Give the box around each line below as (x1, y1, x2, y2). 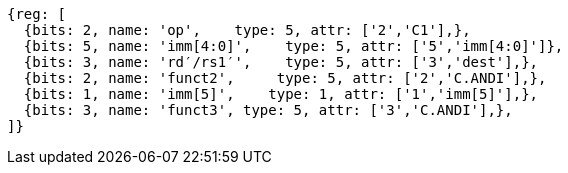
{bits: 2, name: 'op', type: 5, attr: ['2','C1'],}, (23, 22, 471, 38)
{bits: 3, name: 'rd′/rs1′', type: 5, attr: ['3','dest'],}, (23, 54, 539, 70)
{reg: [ (7, 6, 67, 22)
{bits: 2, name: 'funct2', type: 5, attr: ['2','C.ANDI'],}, (23, 70, 547, 86)
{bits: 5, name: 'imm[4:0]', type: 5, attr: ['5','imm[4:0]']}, (23, 38, 564, 54)
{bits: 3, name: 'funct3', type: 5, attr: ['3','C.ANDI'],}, (23, 102, 513, 118)
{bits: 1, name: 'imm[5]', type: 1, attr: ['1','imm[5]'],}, (23, 86, 539, 102)
